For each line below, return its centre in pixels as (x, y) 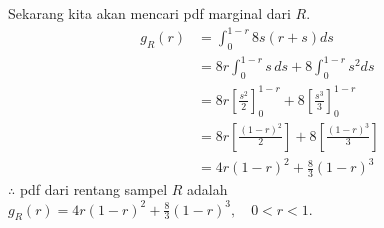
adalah (207, 188)
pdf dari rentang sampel (93, 188)
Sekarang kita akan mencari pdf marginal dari (149, 13)
